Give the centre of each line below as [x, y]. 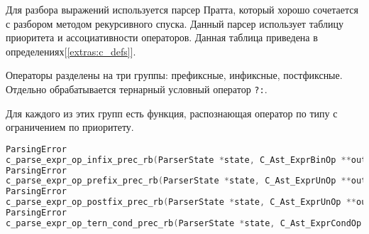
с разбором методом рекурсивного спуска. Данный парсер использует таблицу [175, 23]
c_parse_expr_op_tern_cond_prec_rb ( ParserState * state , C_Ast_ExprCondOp [184, 223]
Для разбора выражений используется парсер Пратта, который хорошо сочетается [182, 9]
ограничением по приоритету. [70, 127]
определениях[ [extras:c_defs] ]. [71, 51]
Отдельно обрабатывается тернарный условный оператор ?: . [137, 89]
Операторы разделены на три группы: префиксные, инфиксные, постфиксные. [174, 75]
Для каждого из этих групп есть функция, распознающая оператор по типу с [172, 113]
